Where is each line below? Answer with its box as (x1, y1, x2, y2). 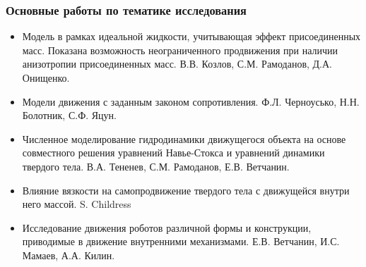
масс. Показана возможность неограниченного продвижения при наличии (22, 42, 338, 57)
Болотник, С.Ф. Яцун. (22, 108, 117, 123)
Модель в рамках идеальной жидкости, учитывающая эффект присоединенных (22, 29, 361, 44)
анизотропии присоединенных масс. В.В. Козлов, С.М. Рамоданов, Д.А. (22, 56, 332, 71)
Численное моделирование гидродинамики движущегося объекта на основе (22, 131, 346, 146)
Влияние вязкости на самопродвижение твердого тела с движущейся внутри (22, 182, 350, 197)
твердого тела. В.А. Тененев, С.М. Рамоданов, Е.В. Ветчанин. (22, 159, 290, 173)
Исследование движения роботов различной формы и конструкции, (22, 220, 312, 235)
